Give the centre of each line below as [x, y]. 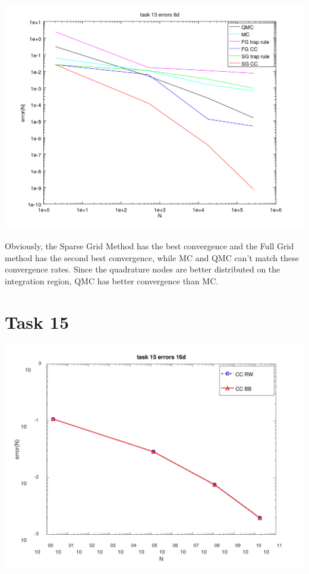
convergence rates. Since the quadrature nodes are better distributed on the [143, 269]
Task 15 [37, 321]
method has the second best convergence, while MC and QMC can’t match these [152, 257]
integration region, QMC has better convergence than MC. [112, 280]
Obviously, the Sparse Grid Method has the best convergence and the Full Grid [149, 246]
